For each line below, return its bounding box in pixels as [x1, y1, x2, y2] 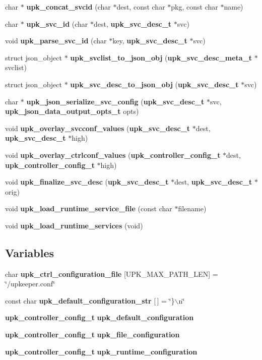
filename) [178, 203, 207, 214]
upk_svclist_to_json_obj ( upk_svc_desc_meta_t [70, 52, 252, 63]
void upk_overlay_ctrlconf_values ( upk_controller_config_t [5, 149, 221, 160]
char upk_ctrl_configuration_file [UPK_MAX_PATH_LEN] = [5, 268, 218, 279]
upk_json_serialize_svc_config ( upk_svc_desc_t [26, 96, 205, 106]
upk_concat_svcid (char [26, 2, 111, 12]
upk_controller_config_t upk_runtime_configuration [5, 346, 198, 356]
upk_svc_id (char [26, 18, 88, 29]
